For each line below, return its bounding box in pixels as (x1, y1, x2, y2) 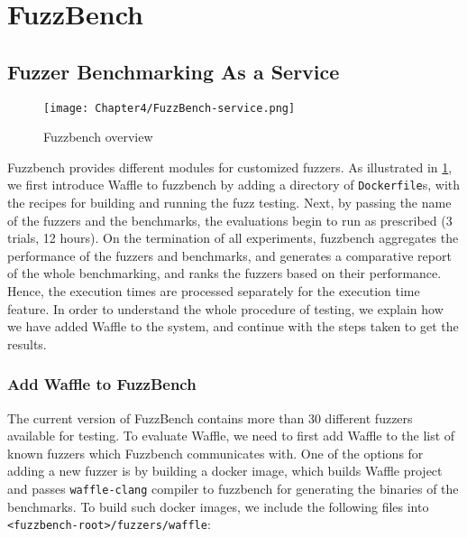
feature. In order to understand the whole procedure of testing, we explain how (7, 299, 444, 318)
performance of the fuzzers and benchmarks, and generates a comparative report (7, 246, 452, 264)
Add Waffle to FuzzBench (7, 373, 197, 395)
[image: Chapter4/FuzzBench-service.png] (43, 101, 296, 115)
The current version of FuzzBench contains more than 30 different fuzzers (7, 408, 413, 427)
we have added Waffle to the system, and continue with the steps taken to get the (7, 317, 459, 336)
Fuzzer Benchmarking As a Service (7, 57, 340, 85)
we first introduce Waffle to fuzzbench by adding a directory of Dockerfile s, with (7, 175, 461, 194)
